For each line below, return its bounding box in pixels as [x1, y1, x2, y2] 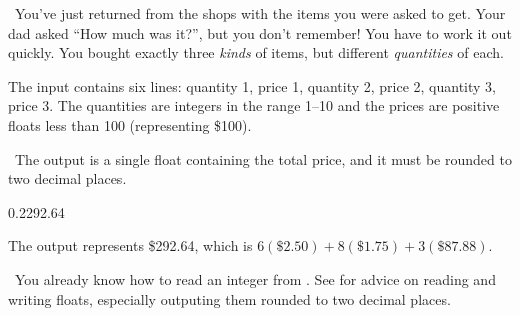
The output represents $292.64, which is [8, 235, 253, 256]
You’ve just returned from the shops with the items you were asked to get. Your [14, 3, 506, 23]
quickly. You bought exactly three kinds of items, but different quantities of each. [8, 42, 504, 63]
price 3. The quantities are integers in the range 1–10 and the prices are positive [8, 95, 500, 116]
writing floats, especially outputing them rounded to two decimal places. [8, 288, 451, 309]
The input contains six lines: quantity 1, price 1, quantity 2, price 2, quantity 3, [8, 75, 497, 96]
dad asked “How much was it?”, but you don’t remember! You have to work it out [8, 22, 512, 43]
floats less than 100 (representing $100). [8, 114, 252, 135]
